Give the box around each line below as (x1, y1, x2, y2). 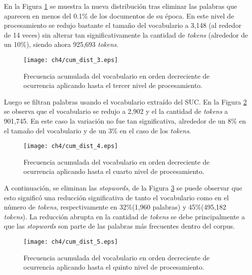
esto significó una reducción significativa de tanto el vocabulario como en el (4, 192, 229, 202)
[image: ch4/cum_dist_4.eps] (23, 143, 118, 150)
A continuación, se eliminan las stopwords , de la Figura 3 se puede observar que (4, 183, 242, 193)
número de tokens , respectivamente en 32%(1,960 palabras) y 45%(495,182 (4, 202, 227, 212)
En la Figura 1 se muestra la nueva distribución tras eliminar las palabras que (4, 1, 237, 11)
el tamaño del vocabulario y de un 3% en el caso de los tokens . (4, 125, 191, 135)
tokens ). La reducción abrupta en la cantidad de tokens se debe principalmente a (4, 211, 245, 221)
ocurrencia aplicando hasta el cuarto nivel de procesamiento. (23, 166, 205, 176)
